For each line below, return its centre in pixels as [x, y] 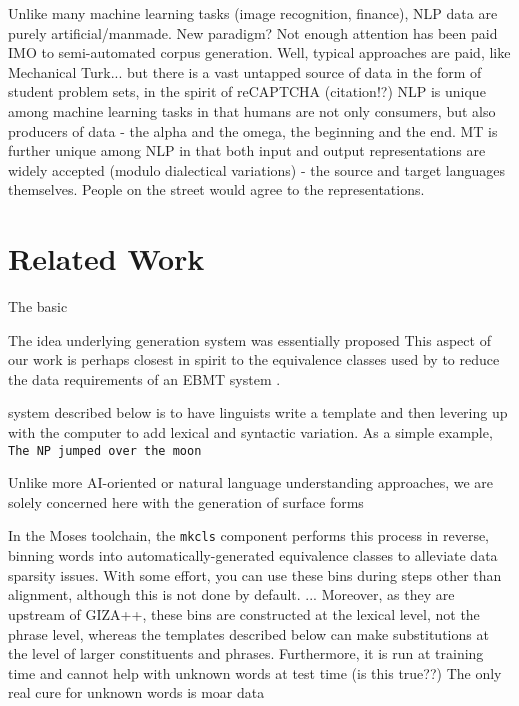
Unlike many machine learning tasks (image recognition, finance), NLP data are [253, 13]
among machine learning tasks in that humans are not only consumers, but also [252, 110]
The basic [38, 306]
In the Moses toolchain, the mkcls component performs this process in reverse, [249, 535]
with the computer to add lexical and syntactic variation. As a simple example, [250, 432]
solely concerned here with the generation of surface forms [186, 501]
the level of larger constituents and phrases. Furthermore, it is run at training [246, 653]
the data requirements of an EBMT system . [144, 378]
